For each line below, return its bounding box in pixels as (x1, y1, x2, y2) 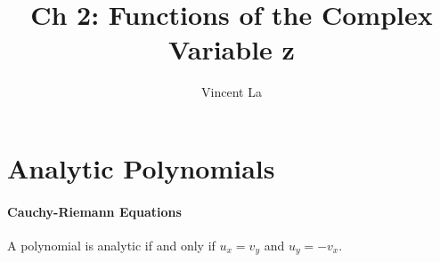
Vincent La (201, 83, 262, 101)
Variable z (168, 31, 295, 67)
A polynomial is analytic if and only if (7, 235, 216, 254)
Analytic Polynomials (7, 149, 275, 186)
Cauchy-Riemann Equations (7, 202, 182, 220)
